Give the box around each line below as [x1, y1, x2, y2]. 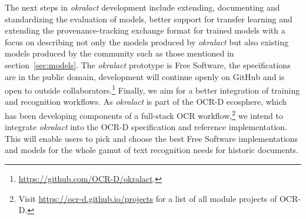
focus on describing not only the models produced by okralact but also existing [5, 35, 289, 48]
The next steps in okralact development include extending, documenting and [5, 1, 280, 13]
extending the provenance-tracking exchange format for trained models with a [5, 24, 285, 36]
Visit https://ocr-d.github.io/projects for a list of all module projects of [18, 192, 277, 204]
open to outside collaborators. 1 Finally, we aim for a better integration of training [5, 82, 300, 96]
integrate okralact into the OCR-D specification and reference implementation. [5, 121, 288, 133]
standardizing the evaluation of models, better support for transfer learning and [5, 12, 292, 25]
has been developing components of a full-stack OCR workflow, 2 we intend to [5, 108, 283, 121]
